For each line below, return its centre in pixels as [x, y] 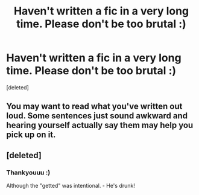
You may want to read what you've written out [94, 107]
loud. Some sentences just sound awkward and [97, 116]
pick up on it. [31, 135]
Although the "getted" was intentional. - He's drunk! [71, 186]
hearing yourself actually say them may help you [100, 125]
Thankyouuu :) [28, 172]
